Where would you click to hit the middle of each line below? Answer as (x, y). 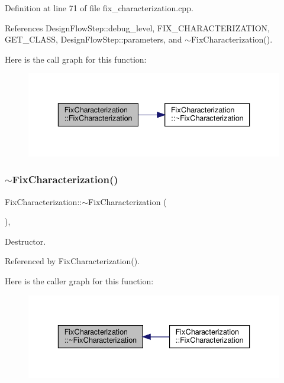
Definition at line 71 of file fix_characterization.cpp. (99, 8)
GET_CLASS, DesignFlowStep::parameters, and (93, 39)
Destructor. (25, 241)
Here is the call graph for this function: (76, 59)
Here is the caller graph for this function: (79, 281)
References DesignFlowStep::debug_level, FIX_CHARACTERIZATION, (137, 27)
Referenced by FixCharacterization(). (72, 261)
